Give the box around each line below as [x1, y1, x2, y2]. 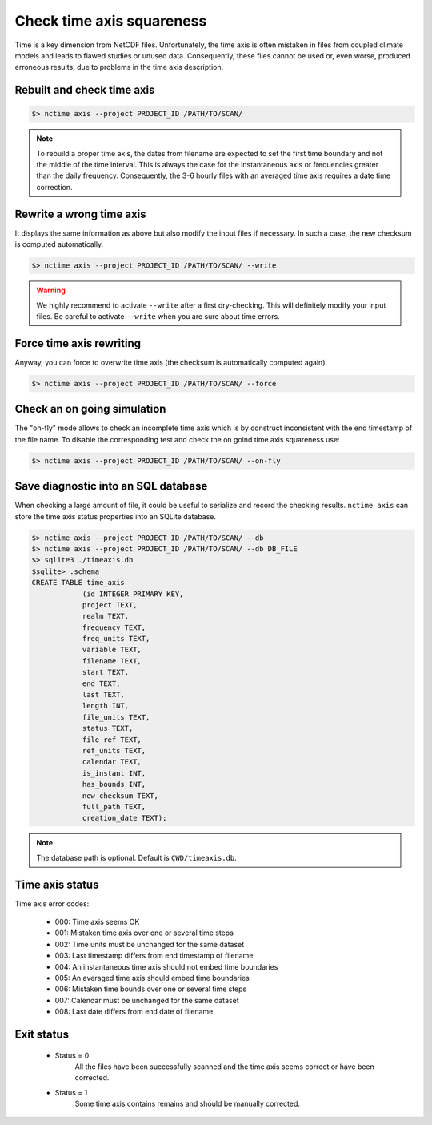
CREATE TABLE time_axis [31, 578, 126, 587]
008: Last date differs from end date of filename [54, 1006, 214, 1017]
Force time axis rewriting [14, 337, 142, 350]
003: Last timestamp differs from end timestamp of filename [54, 950, 254, 961]
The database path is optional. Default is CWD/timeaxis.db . [36, 853, 238, 862]
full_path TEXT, [82, 802, 146, 811]
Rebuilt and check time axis [14, 83, 155, 97]
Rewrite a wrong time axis [14, 207, 147, 220]
